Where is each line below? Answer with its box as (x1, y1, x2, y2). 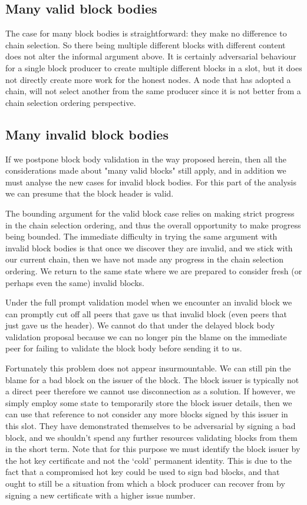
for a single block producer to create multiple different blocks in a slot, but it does (5, 61, 302, 74)
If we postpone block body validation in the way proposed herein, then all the (5, 152, 287, 165)
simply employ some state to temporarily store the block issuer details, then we (5, 396, 292, 408)
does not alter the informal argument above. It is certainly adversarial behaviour (5, 50, 296, 62)
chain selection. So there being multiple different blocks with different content (5, 38, 286, 51)
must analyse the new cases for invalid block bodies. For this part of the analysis (5, 175, 297, 188)
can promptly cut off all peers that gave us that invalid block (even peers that (5, 307, 287, 320)
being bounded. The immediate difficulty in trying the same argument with (5, 230, 278, 242)
